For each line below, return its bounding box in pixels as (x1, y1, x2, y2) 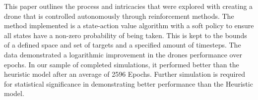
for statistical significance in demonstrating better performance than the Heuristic (4, 78, 253, 89)
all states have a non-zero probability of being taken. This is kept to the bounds (4, 30, 247, 40)
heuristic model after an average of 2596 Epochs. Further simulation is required (4, 69, 245, 79)
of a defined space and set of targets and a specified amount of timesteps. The (4, 40, 241, 50)
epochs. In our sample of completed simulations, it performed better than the (4, 59, 239, 69)
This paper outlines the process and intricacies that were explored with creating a (4, 1, 253, 11)
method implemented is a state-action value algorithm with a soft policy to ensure (4, 20, 254, 31)
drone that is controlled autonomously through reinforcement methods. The (4, 10, 234, 21)
